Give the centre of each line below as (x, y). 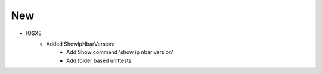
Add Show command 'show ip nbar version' (120, 52)
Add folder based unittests (99, 60)
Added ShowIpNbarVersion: (80, 44)
